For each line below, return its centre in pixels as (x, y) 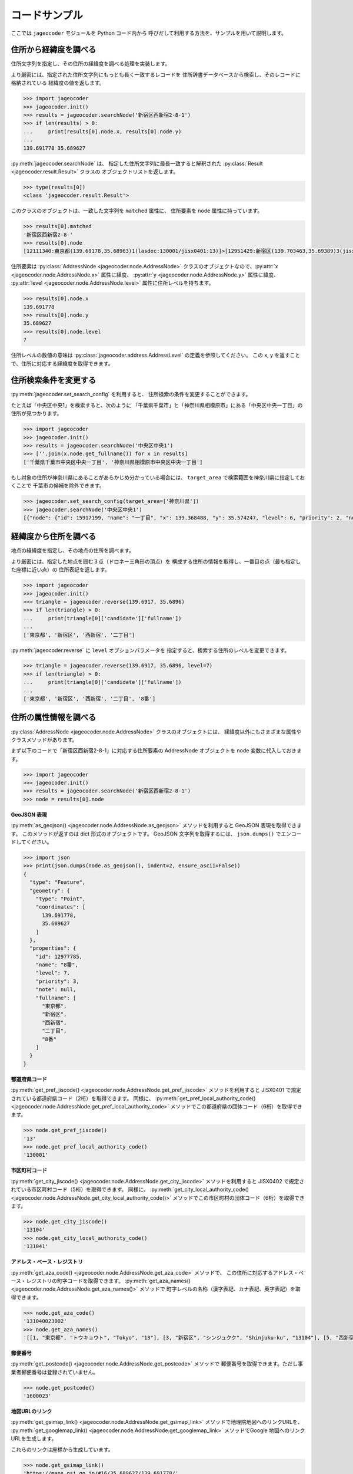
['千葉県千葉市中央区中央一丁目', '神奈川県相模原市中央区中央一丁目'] (113, 462)
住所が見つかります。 (36, 413)
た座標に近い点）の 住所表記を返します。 (60, 570)
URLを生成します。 (34, 1439)
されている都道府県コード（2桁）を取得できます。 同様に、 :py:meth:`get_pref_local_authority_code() (133, 1098)
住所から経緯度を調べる (54, 50)
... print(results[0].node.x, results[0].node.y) (102, 131)
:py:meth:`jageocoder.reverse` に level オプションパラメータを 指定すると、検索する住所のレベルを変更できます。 (150, 650)
